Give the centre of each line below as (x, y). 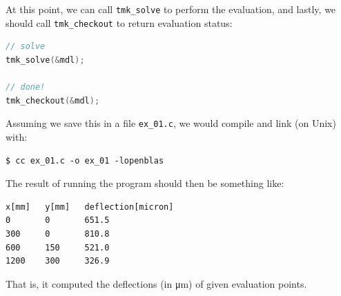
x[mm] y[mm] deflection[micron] (90, 207)
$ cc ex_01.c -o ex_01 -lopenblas (85, 160)
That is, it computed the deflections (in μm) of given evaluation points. (156, 283)
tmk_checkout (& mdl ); (53, 100)
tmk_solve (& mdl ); (45, 60)
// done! (26, 87)
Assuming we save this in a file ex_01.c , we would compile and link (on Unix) (171, 123)
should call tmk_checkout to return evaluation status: (119, 22)
